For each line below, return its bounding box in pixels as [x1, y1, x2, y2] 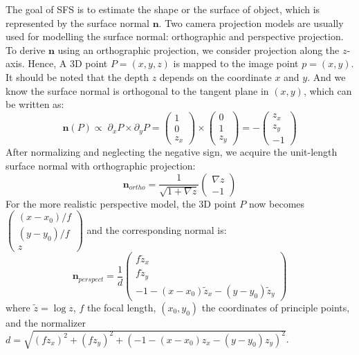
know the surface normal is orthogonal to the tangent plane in [6, 83, 269, 98]
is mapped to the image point [173, 56, 299, 71]
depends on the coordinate [159, 69, 272, 84]
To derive [6, 42, 46, 57]
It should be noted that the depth [6, 69, 149, 84]
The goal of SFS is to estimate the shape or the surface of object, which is [6, 2, 320, 16]
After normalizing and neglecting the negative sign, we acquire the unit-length [6, 145, 338, 159]
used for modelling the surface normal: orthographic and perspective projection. [6, 29, 344, 44]
